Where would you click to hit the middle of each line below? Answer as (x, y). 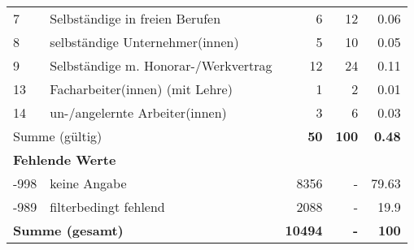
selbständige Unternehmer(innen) (144, 42)
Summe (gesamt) (68, 230)
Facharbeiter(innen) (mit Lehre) (141, 89)
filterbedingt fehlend (107, 207)
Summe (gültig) (58, 136)
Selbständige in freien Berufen (135, 18)
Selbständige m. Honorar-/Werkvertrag (161, 65)
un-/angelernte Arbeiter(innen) (138, 112)
